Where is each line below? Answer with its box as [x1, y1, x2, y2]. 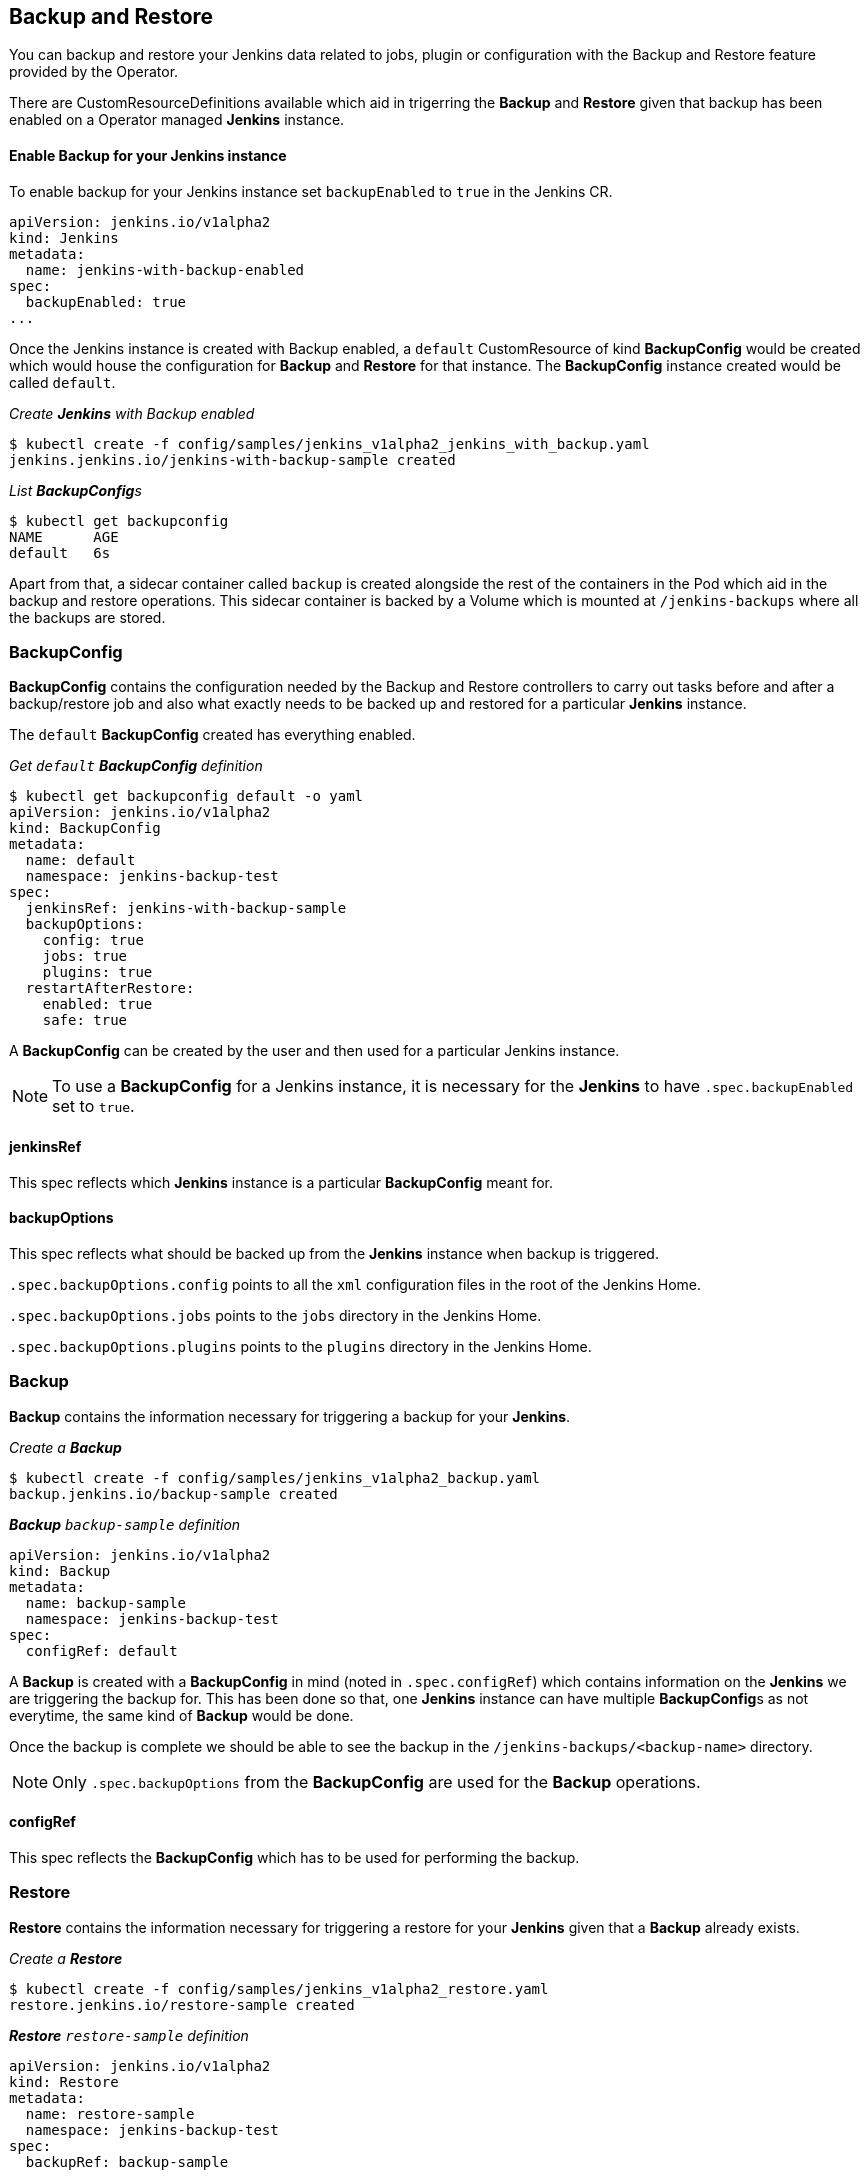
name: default [25, 852, 136, 869]
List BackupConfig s [9, 481, 142, 499]
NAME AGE [9, 528, 119, 545]
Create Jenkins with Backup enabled [9, 404, 255, 422]
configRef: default [25, 1642, 178, 1659]
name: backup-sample [25, 1594, 187, 1611]
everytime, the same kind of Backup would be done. [9, 1706, 354, 1724]
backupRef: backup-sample [25, 2153, 229, 2170]
